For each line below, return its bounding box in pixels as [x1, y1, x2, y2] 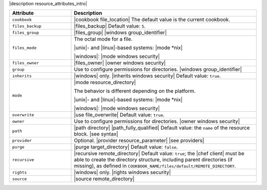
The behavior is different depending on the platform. [74, 88, 196, 95]
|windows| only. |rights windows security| [74, 169, 171, 176]
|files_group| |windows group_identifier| [74, 29, 167, 36]
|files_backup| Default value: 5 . [74, 23, 146, 30]
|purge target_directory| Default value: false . [74, 143, 178, 150]
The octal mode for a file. [74, 36, 133, 43]
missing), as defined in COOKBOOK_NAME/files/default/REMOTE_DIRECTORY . [74, 162, 236, 169]
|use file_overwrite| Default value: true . [74, 111, 165, 118]
